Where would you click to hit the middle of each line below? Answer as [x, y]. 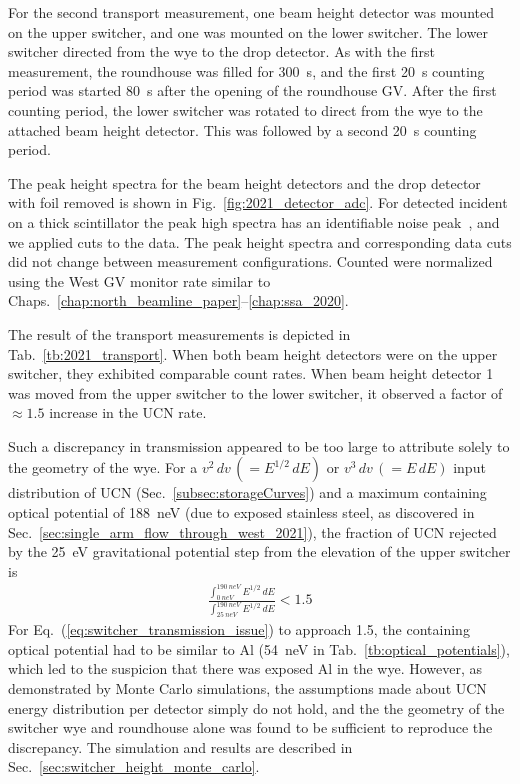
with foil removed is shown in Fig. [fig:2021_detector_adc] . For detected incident [258, 202]
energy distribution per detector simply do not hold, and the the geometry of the [256, 707]
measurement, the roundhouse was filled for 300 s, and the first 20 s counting [246, 70]
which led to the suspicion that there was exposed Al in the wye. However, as [245, 668]
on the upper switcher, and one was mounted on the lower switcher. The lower [248, 31]
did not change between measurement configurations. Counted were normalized [250, 261]
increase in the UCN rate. [128, 412]
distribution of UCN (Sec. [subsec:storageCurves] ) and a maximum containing [247, 492]
